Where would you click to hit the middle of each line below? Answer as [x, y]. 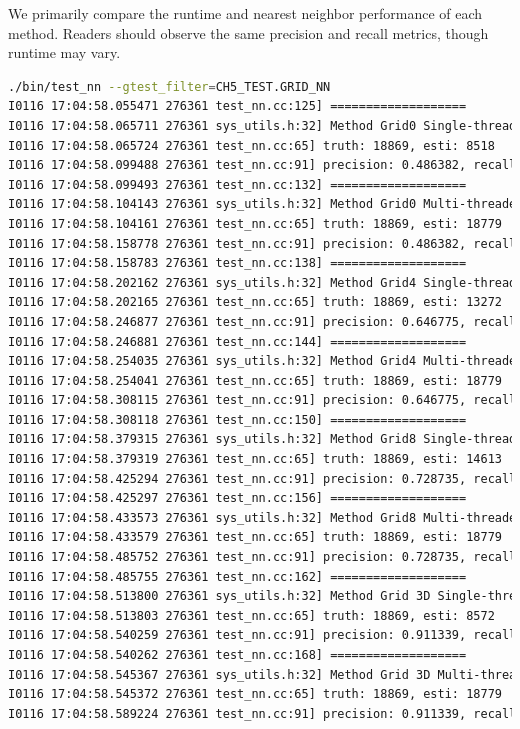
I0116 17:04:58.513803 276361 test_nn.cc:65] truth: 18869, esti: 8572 [251, 615]
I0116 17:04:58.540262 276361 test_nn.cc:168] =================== [237, 655]
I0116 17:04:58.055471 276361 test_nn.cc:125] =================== [237, 106]
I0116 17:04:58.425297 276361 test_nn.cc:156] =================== [237, 498]
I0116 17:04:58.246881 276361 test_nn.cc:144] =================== [237, 341]
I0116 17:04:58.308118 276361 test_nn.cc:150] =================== [237, 419]
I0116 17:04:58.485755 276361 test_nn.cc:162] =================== [237, 576]
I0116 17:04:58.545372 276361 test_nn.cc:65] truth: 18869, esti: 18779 [255, 694]
